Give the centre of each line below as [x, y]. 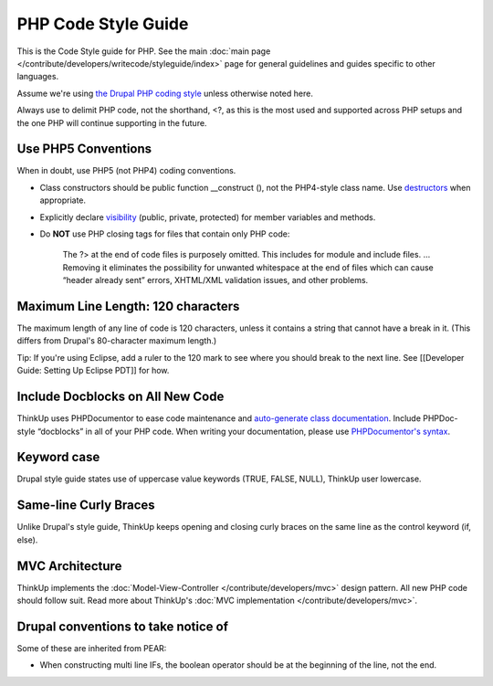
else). [27, 540]
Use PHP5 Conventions [84, 149]
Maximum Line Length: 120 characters [128, 306]
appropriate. [63, 200]
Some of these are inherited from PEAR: [92, 648]
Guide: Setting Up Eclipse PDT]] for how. [93, 371]
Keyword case [58, 457]
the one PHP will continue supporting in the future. [112, 122]
